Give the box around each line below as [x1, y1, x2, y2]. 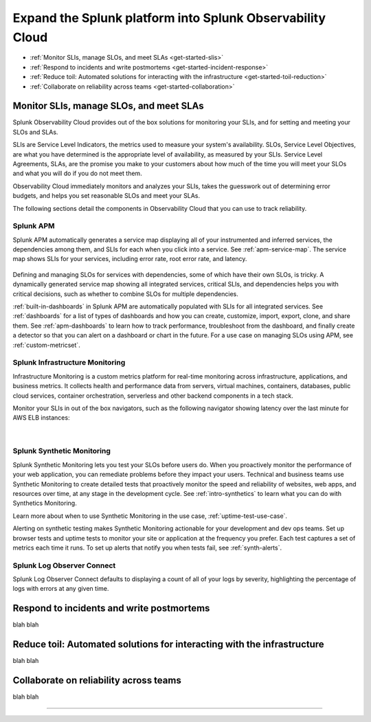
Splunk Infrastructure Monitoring [12, 358, 126, 368]
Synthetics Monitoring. [12, 499, 77, 508]
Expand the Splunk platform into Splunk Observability [12, 10, 326, 25]
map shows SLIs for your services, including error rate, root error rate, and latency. [12, 255, 247, 263]
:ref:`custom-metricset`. [12, 341, 80, 349]
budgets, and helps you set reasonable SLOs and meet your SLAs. [12, 192, 201, 200]
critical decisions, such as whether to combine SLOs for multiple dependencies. [12, 289, 238, 298]
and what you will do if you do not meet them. [12, 169, 142, 178]
